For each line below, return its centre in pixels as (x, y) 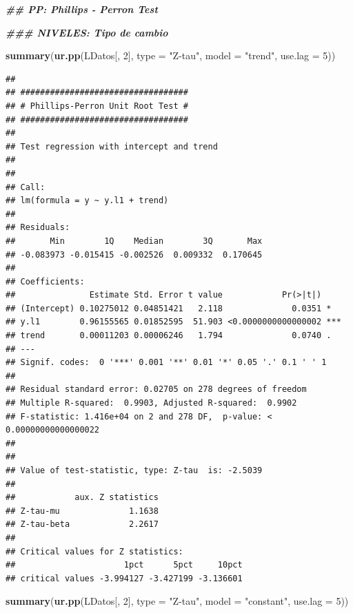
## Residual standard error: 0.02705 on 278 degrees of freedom (156, 389)
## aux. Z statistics (82, 498)
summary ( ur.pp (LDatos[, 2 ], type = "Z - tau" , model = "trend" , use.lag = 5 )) (171, 55)
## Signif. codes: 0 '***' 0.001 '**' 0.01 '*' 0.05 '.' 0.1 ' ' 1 (166, 363)
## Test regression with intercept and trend (112, 146)
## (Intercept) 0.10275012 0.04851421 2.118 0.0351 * (169, 308)
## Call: (26, 187)
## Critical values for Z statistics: (94, 551)
